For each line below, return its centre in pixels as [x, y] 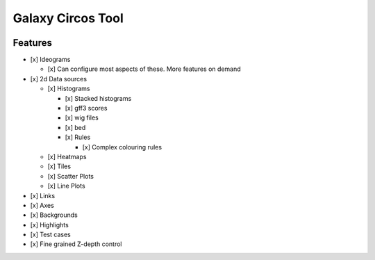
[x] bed [75, 127]
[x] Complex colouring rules [122, 147]
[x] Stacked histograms [98, 98]
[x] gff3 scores [86, 108]
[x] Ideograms [50, 60]
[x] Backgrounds [54, 215]
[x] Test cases [50, 235]
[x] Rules [78, 137]
